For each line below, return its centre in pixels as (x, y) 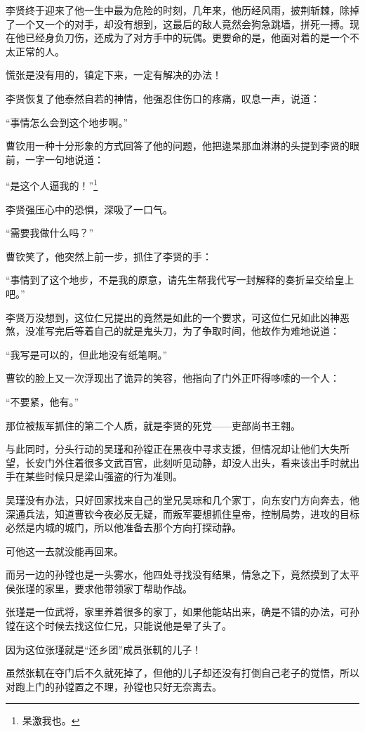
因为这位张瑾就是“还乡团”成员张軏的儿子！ (104, 649)
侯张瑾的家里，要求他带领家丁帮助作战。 (99, 588)
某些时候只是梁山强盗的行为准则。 (104, 476)
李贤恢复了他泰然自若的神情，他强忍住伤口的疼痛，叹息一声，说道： (163, 98)
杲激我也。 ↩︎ (51, 720)
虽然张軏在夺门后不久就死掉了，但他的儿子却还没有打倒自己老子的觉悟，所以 (182, 673)
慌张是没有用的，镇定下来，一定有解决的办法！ (114, 75)
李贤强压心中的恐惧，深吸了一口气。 (89, 209)
